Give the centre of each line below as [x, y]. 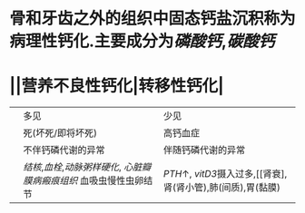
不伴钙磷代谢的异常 [64, 150]
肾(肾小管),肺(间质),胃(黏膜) [222, 188]
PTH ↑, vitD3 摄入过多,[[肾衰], [225, 174]
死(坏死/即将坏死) [60, 133]
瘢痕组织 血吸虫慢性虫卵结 [97, 180]
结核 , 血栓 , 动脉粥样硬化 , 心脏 [83, 167]
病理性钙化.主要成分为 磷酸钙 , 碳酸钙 [142, 41]
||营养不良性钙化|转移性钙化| [117, 86]
